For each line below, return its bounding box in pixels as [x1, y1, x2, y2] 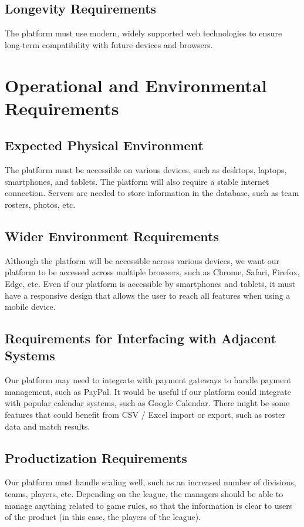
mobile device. [5, 300, 56, 313]
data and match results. [5, 420, 90, 432]
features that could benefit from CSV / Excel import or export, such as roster [5, 408, 285, 421]
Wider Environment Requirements [5, 227, 219, 245]
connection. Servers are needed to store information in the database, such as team [5, 187, 299, 199]
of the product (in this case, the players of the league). [5, 511, 201, 523]
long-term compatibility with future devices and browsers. [5, 38, 213, 50]
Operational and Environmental [5, 73, 267, 97]
